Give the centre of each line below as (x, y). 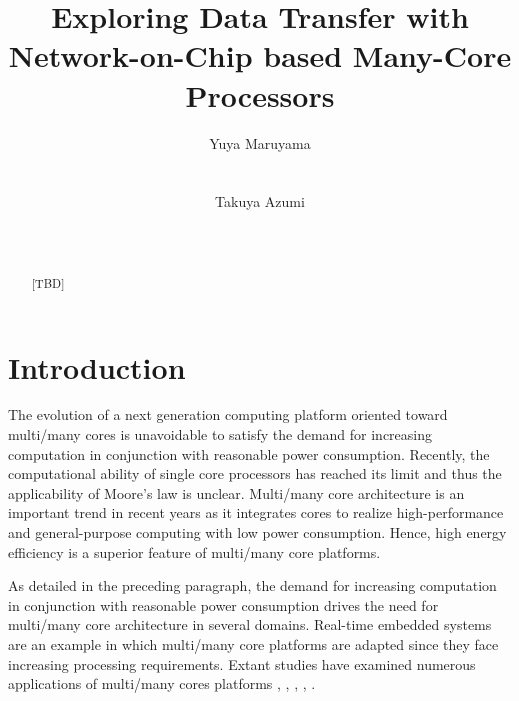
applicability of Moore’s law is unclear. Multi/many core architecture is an (236, 492)
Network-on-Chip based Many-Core (260, 55)
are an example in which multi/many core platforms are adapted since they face (253, 643)
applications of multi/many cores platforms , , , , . (162, 683)
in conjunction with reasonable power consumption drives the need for (223, 604)
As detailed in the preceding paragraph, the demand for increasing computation (252, 585)
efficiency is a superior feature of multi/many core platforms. (194, 551)
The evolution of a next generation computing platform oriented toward (228, 414)
